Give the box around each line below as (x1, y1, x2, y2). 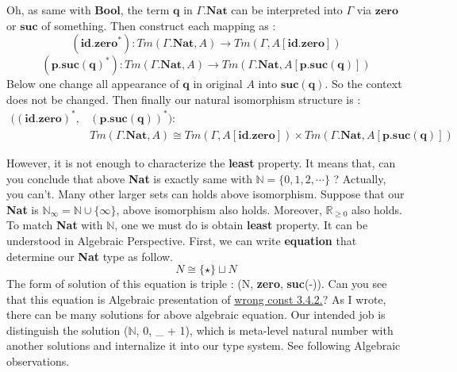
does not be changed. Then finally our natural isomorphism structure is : (6, 90, 361, 107)
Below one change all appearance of (6, 75, 179, 92)
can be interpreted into (231, 2, 343, 17)
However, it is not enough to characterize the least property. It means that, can (6, 154, 396, 171)
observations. (6, 353, 70, 370)
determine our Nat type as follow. (6, 247, 174, 264)
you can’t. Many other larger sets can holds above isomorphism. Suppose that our (6, 186, 405, 202)
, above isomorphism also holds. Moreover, (116, 201, 322, 217)
